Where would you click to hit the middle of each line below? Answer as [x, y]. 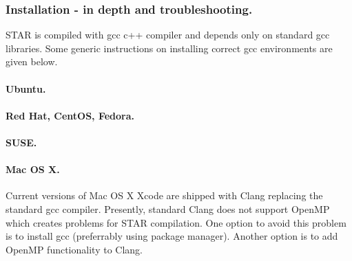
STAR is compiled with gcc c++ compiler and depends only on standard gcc [168, 35]
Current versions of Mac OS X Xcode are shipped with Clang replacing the [164, 195]
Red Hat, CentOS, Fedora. [70, 115]
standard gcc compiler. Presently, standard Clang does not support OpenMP [168, 208]
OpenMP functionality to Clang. [74, 249]
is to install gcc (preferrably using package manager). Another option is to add [172, 236]
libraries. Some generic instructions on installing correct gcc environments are [169, 48]
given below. [32, 61]
